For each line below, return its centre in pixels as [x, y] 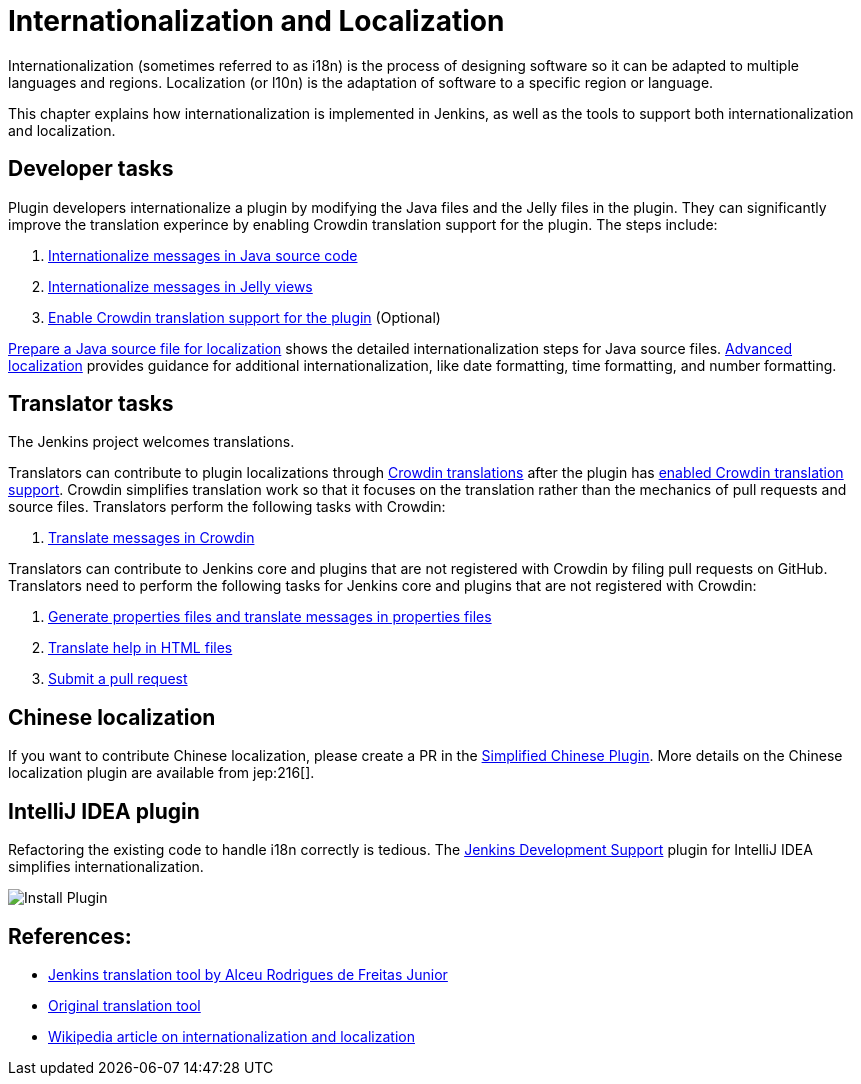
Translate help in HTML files [140, 648]
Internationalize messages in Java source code [203, 255]
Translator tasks [91, 404]
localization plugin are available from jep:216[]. [161, 773]
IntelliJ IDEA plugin [104, 811]
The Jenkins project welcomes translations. [151, 442]
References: [70, 936]
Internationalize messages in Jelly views [180, 286]
